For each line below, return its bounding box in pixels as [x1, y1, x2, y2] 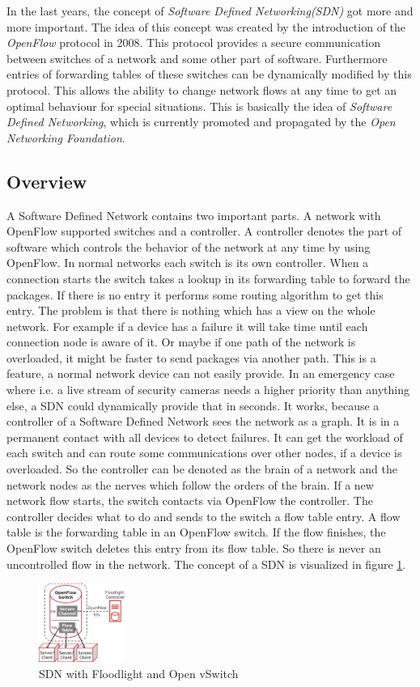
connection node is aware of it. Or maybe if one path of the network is [6, 333, 356, 350]
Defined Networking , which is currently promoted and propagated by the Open [6, 113, 396, 130]
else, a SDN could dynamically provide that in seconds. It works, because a [6, 397, 380, 413]
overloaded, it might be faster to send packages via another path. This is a [6, 349, 376, 366]
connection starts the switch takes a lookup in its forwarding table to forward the [6, 269, 410, 286]
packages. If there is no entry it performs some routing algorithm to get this [6, 286, 384, 303]
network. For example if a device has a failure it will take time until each [6, 317, 368, 334]
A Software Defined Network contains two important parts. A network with [6, 206, 381, 223]
